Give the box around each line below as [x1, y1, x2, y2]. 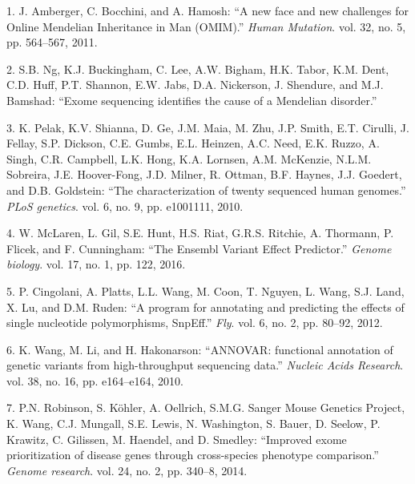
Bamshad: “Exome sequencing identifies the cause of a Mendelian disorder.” [6, 91, 377, 108]
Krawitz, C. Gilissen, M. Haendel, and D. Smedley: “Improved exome [6, 430, 347, 447]
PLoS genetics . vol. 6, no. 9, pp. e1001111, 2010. [6, 197, 244, 214]
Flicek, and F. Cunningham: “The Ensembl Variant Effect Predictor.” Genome [6, 240, 392, 256]
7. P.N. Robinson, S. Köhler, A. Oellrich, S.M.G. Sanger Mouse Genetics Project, [6, 399, 405, 416]
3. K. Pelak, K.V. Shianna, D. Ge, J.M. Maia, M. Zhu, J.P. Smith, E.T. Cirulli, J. [6, 119, 409, 135]
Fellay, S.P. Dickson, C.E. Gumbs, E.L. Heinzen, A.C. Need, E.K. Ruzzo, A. [6, 135, 380, 151]
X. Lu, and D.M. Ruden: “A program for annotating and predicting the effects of [6, 298, 405, 315]
